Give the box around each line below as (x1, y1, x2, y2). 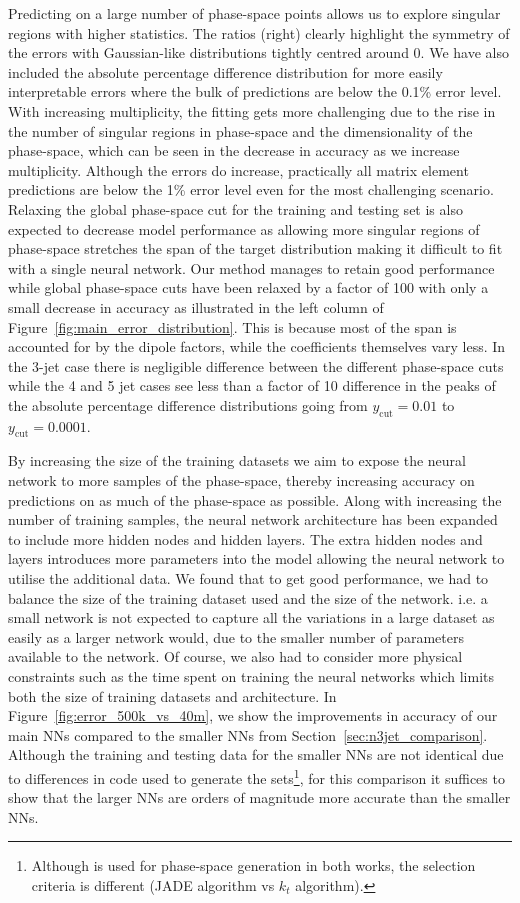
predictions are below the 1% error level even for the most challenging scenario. (8, 179, 494, 200)
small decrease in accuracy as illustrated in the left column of (8, 296, 384, 317)
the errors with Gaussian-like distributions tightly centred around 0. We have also (8, 42, 509, 63)
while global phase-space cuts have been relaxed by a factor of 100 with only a (8, 277, 489, 298)
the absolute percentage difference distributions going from (8, 394, 368, 415)
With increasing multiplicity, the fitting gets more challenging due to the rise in (8, 100, 496, 121)
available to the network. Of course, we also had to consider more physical (8, 646, 463, 667)
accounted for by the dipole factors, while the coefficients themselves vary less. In (8, 336, 506, 357)
